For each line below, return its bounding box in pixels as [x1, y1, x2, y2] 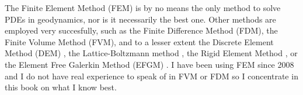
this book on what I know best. [5, 81, 117, 93]
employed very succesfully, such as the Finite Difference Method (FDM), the [5, 24, 278, 36]
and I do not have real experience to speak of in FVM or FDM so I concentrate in [5, 70, 298, 82]
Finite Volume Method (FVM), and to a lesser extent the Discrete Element [5, 35, 274, 47]
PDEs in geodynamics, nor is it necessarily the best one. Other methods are [5, 13, 276, 25]
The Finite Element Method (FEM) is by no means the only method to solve [5, 2, 281, 13]
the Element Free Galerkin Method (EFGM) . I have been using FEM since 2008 [5, 58, 294, 70]
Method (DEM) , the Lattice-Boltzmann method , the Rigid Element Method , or [5, 47, 298, 59]
